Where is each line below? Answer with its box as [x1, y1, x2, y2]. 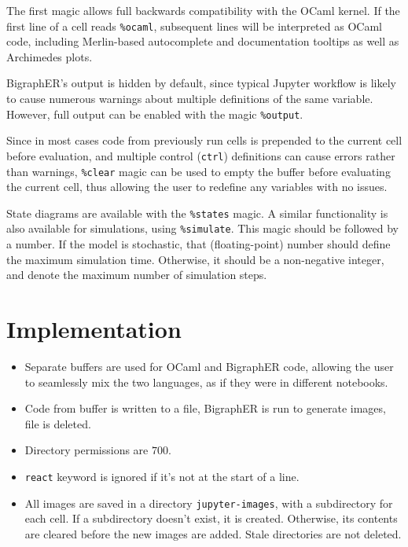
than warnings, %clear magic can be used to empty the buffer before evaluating [6, 163, 391, 179]
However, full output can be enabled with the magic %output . [6, 105, 303, 122]
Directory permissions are [24, 442, 149, 458]
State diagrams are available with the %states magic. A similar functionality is [6, 204, 388, 221]
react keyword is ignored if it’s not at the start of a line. [24, 468, 300, 484]
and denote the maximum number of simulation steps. [6, 266, 267, 283]
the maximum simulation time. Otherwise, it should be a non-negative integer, [6, 251, 384, 267]
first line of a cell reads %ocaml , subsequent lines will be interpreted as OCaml [6, 17, 382, 34]
